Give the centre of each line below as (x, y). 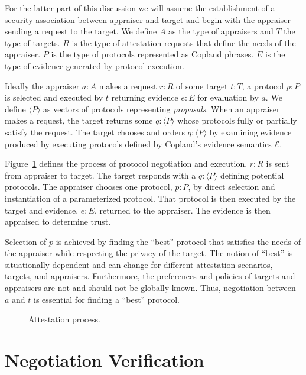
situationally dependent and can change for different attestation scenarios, (139, 264)
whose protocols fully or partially (237, 120)
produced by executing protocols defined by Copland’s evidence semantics (138, 143)
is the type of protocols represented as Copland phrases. (152, 54)
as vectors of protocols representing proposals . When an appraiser (162, 109)
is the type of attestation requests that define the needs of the (184, 42)
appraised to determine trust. (58, 222)
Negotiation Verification (105, 360)
